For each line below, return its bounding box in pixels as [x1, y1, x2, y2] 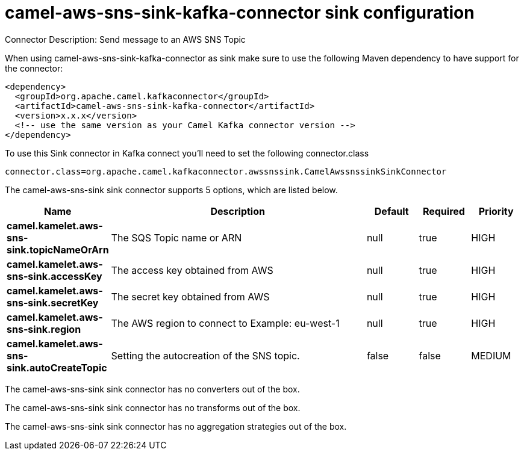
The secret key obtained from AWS [111, 290, 270, 303]
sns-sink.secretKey [7, 296, 99, 309]
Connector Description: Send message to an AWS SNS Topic [5, 34, 246, 45]
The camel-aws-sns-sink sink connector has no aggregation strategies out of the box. [5, 421, 347, 432]
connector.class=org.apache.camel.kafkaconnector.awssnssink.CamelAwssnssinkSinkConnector [5, 166, 447, 176]
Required [422, 205, 465, 217]
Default [374, 205, 409, 217]
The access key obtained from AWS [111, 264, 273, 276]
